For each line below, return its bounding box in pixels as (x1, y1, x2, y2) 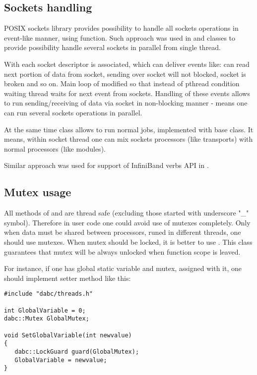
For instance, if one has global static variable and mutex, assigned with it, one (4, 263, 242, 273)
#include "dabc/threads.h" (4, 290, 93, 298)
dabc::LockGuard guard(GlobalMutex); (14, 348, 139, 355)
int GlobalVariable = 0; (4, 307, 86, 314)
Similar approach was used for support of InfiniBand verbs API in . (4, 160, 209, 170)
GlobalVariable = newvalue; (14, 356, 107, 364)
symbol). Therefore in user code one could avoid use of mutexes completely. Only (4, 217, 251, 227)
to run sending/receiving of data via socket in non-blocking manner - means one (4, 98, 248, 108)
